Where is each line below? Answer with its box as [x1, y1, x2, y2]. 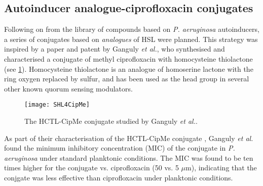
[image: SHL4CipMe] [24, 101, 90, 109]
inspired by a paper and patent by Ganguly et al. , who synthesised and [4, 43, 225, 54]
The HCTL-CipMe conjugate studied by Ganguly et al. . [24, 116, 198, 126]
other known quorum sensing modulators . [4, 83, 133, 94]
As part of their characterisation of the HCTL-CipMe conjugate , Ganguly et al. [4, 132, 253, 143]
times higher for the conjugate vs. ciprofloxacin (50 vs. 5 [4, 162, 179, 173]
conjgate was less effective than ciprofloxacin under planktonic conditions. [4, 172, 233, 182]
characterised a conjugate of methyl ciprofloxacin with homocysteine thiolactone [4, 53, 253, 64]
